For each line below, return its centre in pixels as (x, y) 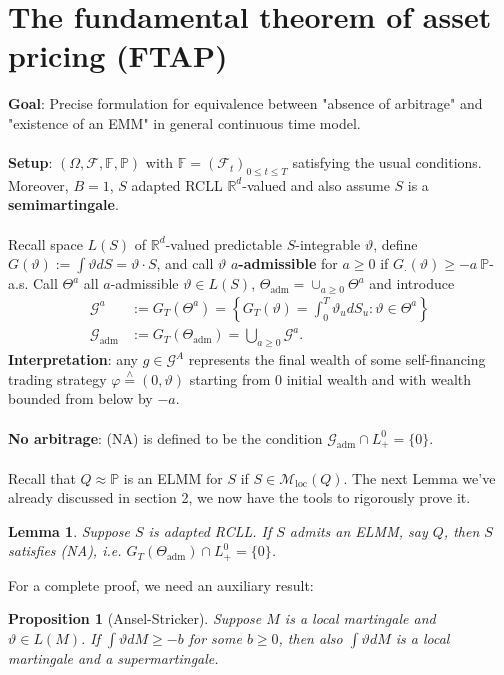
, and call (185, 263)
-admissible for (288, 263)
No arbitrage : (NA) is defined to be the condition (165, 437)
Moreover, (38, 184)
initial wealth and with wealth (379, 378)
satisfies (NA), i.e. (65, 550)
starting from (230, 378)
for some (215, 638)
